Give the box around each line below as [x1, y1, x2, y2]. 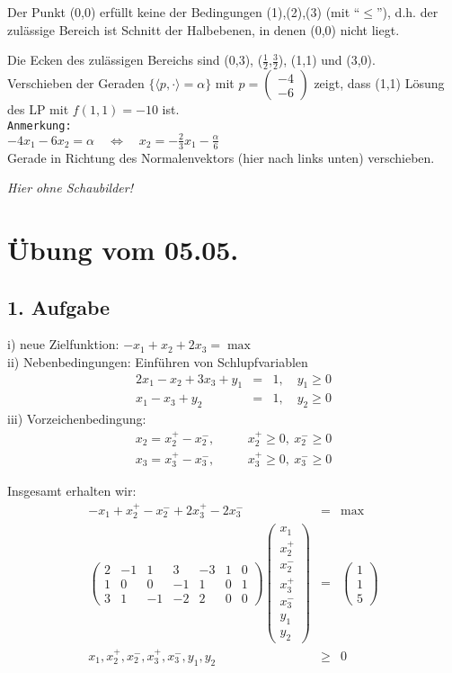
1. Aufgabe [7, 292, 111, 320]
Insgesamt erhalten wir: [7, 481, 137, 500]
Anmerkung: [7, 119, 72, 132]
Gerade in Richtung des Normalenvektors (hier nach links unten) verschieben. [7, 148, 435, 166]
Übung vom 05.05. [7, 230, 239, 267]
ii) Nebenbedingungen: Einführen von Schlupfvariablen [7, 352, 308, 371]
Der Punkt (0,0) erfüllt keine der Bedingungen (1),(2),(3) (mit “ [7, 3, 360, 21]
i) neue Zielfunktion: [7, 335, 120, 354]
